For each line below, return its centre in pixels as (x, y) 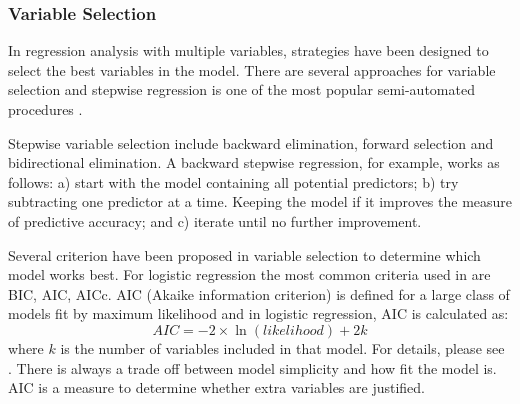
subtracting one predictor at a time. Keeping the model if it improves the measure (260, 201)
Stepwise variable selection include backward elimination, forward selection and (251, 142)
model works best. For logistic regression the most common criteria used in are (249, 274)
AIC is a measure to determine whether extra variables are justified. (217, 387)
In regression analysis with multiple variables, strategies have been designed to (248, 50)
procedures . (45, 109)
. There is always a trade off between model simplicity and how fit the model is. (252, 367)
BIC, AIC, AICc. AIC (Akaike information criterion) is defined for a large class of (259, 293)
